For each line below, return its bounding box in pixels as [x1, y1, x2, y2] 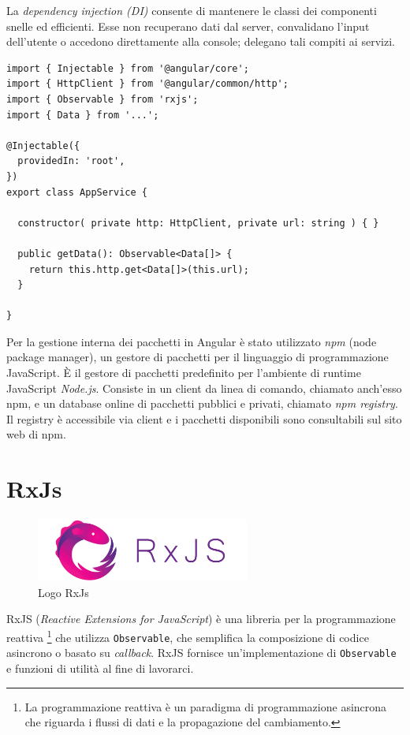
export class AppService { [6, 186, 147, 198]
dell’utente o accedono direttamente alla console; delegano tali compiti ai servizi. [6, 33, 395, 50]
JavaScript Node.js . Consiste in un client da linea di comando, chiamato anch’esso [6, 379, 402, 396]
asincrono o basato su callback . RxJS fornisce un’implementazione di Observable [6, 644, 397, 661]
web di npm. [6, 426, 66, 442]
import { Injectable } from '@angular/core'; [6, 62, 249, 74]
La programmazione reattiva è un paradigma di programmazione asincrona [24, 698, 387, 714]
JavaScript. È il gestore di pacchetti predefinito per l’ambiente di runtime [6, 364, 361, 381]
